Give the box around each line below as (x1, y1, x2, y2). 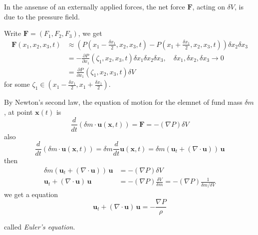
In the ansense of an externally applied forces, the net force (4, 1, 185, 11)
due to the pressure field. (4, 11, 80, 21)
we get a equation (4, 189, 58, 199)
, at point (4, 106, 33, 117)
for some (4, 79, 30, 89)
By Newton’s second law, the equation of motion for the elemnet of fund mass (4, 97, 243, 107)
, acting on (192, 1, 225, 11)
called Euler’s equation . (4, 222, 75, 232)
